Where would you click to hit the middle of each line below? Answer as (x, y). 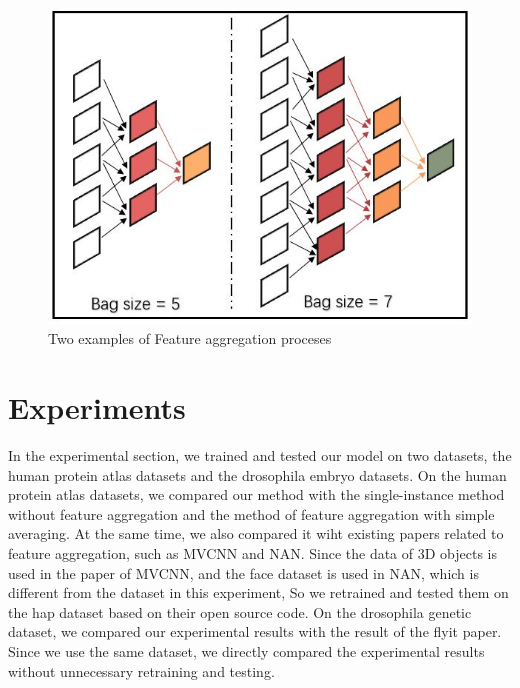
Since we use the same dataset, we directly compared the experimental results (246, 650)
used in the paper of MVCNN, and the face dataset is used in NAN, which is (243, 572)
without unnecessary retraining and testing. (141, 670)
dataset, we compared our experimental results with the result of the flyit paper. (255, 631)
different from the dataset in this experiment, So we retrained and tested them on (258, 592)
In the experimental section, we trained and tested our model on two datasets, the (260, 455)
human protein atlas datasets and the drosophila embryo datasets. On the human (257, 474)
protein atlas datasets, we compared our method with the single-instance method (256, 494)
